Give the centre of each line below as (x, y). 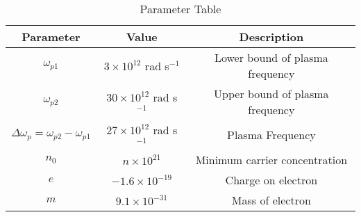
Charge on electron (271, 179)
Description (271, 37)
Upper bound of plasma (271, 94)
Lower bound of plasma (271, 57)
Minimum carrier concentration (271, 159)
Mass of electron (271, 200)
